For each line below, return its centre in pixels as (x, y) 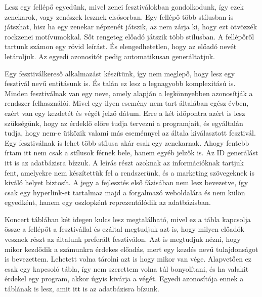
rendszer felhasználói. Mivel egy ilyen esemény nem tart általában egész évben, (127, 103)
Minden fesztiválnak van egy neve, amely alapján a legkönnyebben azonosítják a (129, 93)
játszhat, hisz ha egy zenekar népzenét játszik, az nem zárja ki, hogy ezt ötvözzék (131, 27)
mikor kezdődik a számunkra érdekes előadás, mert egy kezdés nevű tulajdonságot (132, 249)
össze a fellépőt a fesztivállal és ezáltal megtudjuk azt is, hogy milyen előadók (124, 229)
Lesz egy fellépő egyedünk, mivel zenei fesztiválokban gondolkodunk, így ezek (124, 7)
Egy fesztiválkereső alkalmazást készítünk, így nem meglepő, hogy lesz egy (120, 73)
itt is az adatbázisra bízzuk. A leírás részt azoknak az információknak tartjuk (124, 162)
